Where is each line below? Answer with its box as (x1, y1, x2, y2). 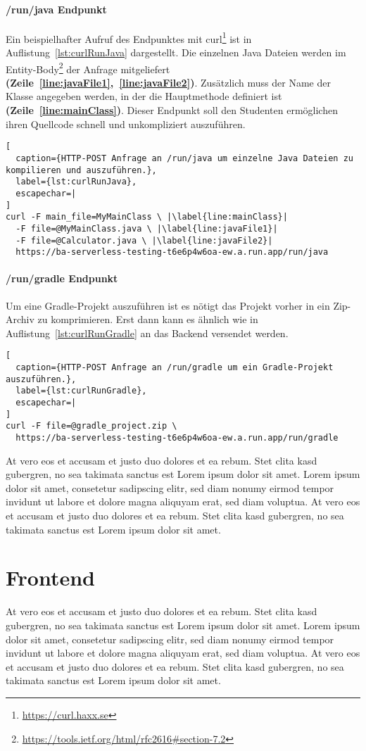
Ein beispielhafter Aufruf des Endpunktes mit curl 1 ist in (6, 29, 252, 46)
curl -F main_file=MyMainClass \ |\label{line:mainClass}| (6, 212, 288, 222)
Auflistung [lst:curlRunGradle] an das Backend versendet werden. (6, 325, 289, 340)
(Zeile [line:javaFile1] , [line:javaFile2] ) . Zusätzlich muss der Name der (6, 75, 331, 89)
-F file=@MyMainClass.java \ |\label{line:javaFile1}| (15, 223, 278, 234)
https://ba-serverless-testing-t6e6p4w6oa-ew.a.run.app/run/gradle (15, 433, 339, 443)
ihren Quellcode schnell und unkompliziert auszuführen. (6, 116, 246, 131)
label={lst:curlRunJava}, (15, 177, 137, 187)
